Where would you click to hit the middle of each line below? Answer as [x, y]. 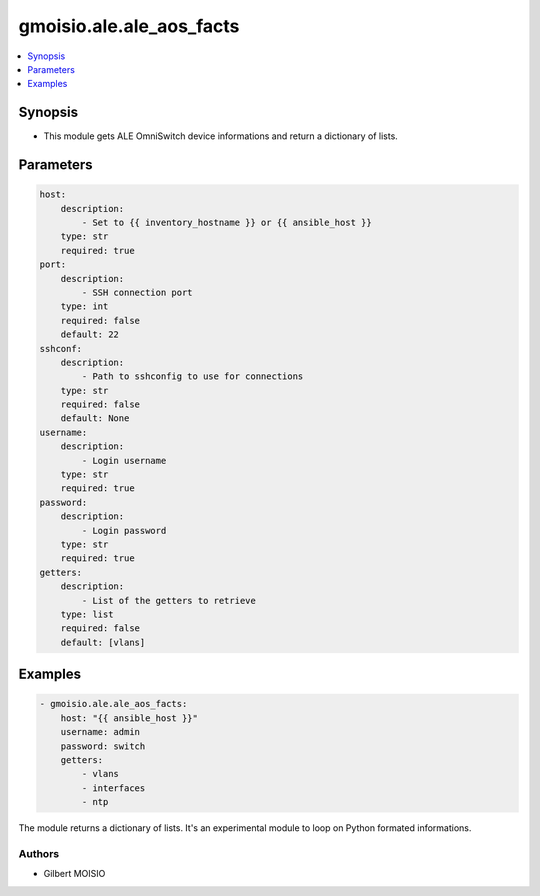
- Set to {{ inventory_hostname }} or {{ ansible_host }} [226, 223]
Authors [39, 853]
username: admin [100, 732]
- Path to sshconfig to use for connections [192, 376]
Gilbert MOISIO [74, 874]
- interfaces [113, 788]
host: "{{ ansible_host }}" [129, 718]
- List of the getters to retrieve [169, 600]
